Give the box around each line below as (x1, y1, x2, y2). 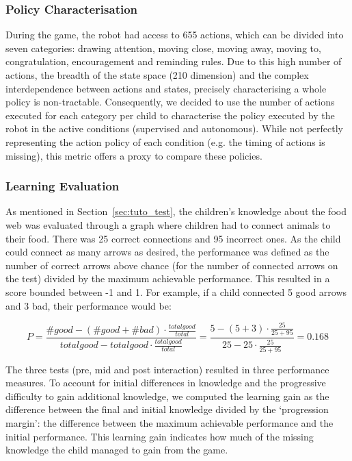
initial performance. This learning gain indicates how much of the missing (5, 429, 314, 443)
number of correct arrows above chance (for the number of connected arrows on (5, 258, 338, 272)
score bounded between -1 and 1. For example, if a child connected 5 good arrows (5, 284, 347, 299)
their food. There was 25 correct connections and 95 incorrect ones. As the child (5, 231, 341, 245)
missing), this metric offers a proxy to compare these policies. (5, 148, 262, 162)
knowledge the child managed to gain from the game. (5, 443, 228, 457)
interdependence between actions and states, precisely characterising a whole (5, 81, 327, 95)
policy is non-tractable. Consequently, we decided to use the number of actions (5, 95, 335, 109)
